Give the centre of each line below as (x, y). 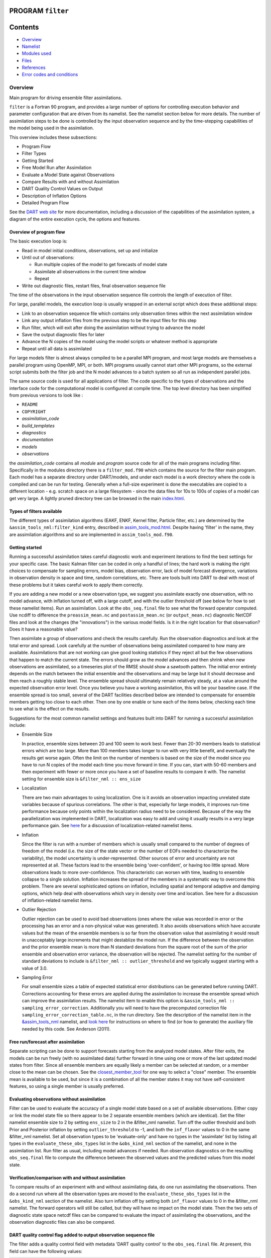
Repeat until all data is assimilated (57, 348)
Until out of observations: (48, 258)
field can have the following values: (46, 1251)
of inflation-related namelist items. (57, 900)
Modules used (37, 53)
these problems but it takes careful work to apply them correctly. (76, 585)
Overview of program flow (37, 232)
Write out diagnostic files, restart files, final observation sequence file (94, 286)
